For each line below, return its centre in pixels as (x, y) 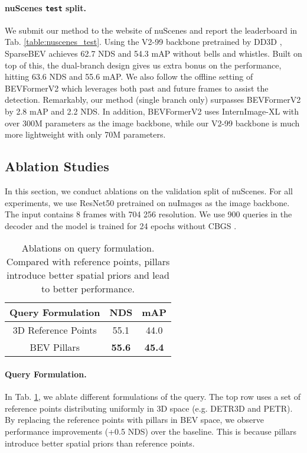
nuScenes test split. (45, 7)
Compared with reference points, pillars (88, 262)
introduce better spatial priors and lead (88, 275)
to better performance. (88, 289)
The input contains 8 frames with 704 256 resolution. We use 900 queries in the (148, 214)
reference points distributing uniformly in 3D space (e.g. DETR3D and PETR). (149, 408)
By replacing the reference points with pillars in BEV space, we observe (134, 420)
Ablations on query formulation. (88, 248)
